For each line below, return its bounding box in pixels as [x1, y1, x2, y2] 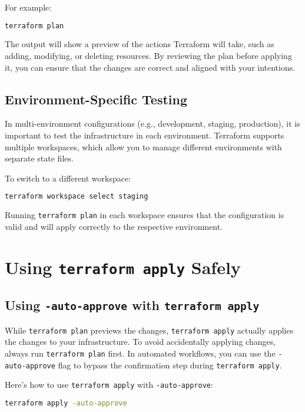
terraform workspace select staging [5, 192, 148, 201]
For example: [5, 1, 52, 13]
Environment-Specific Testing [5, 90, 188, 108]
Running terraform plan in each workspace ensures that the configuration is [5, 209, 284, 221]
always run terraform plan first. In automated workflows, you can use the [5, 347, 276, 360]
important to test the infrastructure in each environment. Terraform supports [5, 129, 284, 141]
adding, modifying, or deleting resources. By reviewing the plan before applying [5, 50, 292, 62]
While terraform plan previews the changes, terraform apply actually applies [5, 324, 294, 336]
